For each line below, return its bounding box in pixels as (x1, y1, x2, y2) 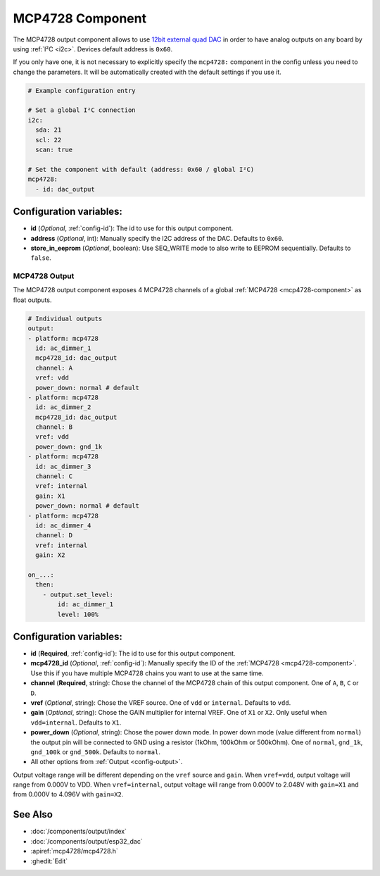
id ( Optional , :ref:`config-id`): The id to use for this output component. (30, 224, 234, 232)
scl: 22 (35, 136, 62, 144)
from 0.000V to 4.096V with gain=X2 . (13, 790, 124, 799)
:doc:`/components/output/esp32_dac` (30, 837, 144, 845)
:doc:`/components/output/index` (30, 827, 127, 836)
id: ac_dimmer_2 (35, 403, 91, 411)
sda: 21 (35, 126, 62, 134)
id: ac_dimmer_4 (35, 522, 91, 530)
